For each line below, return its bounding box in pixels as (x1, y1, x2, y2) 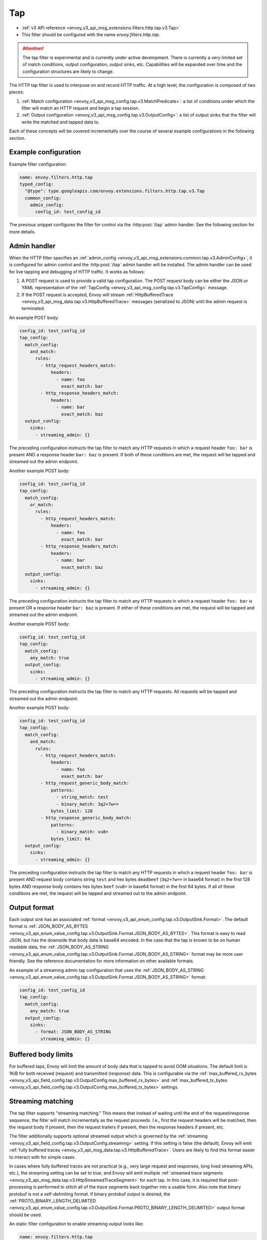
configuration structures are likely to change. (22, 68, 114, 74)
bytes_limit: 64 (50, 836, 90, 842)
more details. (9, 229, 36, 235)
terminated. (21, 306, 45, 311)
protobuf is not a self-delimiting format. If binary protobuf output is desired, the (9, 1191, 171, 1197)
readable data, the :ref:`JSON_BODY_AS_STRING (9, 944, 109, 950)
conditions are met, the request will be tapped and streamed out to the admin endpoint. (9, 890, 187, 896)
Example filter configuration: (9, 161, 67, 167)
